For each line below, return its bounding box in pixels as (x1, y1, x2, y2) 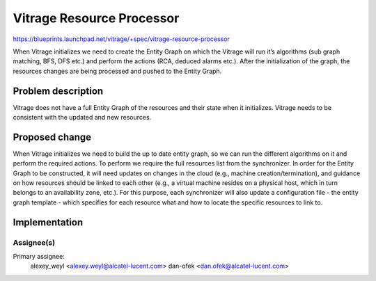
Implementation (13, 216, 84, 228)
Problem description (13, 85, 104, 97)
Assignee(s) (13, 237, 56, 247)
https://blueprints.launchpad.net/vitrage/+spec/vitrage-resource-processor (13, 35, 230, 43)
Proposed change (13, 131, 92, 143)
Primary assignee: (13, 252, 65, 261)
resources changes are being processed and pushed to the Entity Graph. (13, 67, 222, 75)
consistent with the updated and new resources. (13, 113, 152, 122)
